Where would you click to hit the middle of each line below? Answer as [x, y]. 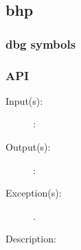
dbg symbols [41, 43]
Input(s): [24, 100]
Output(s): [28, 147]
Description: [31, 239]
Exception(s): [34, 193]
